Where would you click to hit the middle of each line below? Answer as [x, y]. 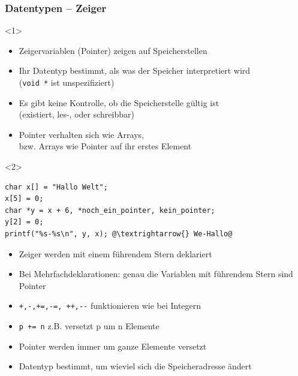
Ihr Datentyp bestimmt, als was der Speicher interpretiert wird [135, 70]
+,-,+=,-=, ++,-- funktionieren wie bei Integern [110, 306]
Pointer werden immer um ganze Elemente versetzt [113, 346]
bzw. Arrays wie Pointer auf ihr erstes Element [105, 146]
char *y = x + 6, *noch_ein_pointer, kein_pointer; [110, 210]
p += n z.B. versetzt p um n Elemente [89, 326]
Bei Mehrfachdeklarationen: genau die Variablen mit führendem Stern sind [156, 274]
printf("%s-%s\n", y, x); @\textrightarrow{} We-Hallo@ [119, 234]
